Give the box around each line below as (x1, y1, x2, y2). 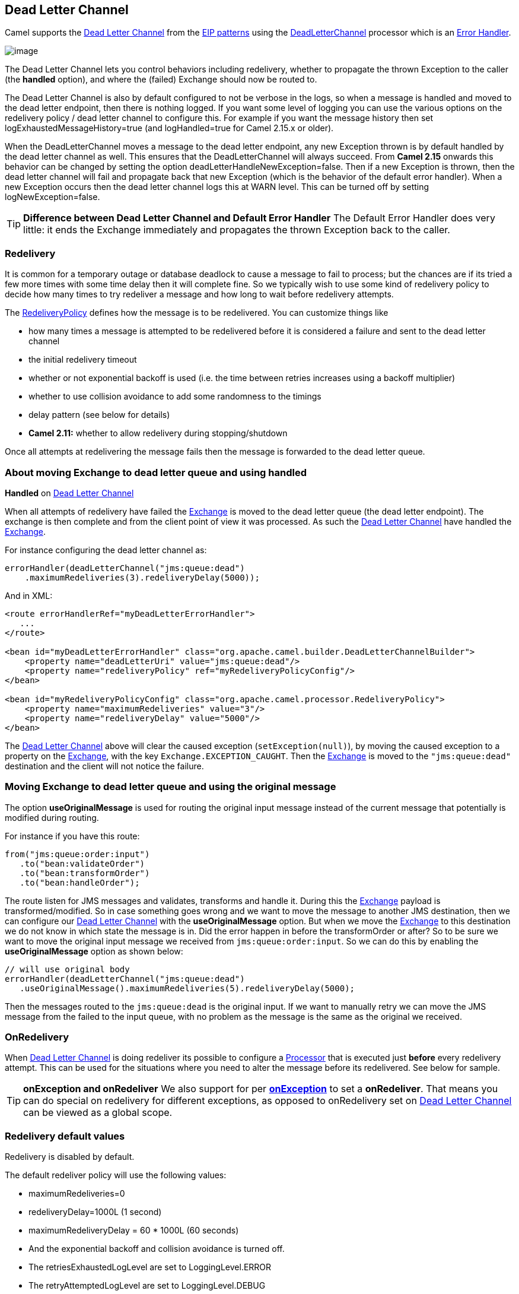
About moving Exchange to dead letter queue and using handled (5, 466, 307, 478)
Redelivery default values (5, 1130, 125, 1142)
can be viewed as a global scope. (23, 1106, 173, 1119)
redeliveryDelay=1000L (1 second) (28, 1207, 162, 1217)
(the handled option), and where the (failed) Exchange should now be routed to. (5, 74, 317, 85)
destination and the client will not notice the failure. (5, 760, 204, 771)
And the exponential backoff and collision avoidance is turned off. (28, 1244, 285, 1254)
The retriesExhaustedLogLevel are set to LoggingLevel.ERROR (28, 1262, 272, 1273)
